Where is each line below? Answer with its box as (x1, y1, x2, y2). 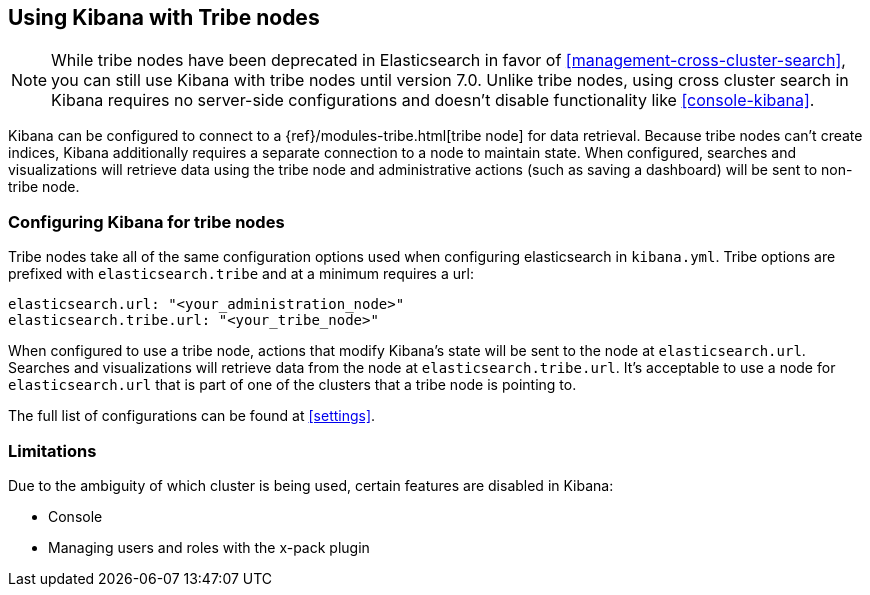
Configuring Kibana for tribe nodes (8, 211, 285, 232)
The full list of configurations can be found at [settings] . (8, 407, 376, 425)
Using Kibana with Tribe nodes (8, 5, 320, 30)
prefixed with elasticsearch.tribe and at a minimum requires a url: (8, 265, 474, 283)
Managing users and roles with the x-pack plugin (48, 538, 370, 556)
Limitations (8, 440, 97, 461)
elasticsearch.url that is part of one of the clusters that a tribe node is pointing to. (8, 376, 577, 394)
